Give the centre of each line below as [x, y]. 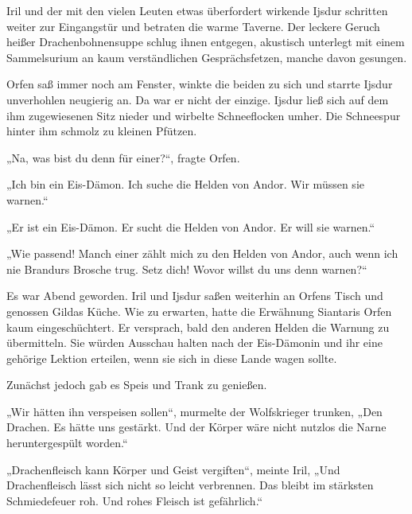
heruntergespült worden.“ [67, 443]
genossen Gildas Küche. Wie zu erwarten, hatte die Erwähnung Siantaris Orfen [199, 311]
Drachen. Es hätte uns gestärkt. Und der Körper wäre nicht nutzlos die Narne [196, 427]
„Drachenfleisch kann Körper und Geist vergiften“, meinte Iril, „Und [173, 469]
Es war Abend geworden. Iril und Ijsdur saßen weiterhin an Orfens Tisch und [195, 296]
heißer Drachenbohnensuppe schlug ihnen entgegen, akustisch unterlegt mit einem [206, 42]
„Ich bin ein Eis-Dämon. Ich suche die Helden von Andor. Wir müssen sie [185, 184]
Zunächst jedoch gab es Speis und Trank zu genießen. [137, 385]
